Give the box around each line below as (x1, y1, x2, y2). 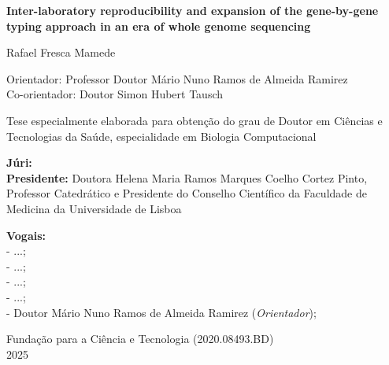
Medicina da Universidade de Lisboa (6, 200, 182, 216)
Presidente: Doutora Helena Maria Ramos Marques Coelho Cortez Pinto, (6, 169, 368, 186)
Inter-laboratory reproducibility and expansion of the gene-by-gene (6, 2, 379, 18)
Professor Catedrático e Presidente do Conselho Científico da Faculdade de (6, 185, 367, 201)
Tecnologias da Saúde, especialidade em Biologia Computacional (6, 127, 317, 144)
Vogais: (6, 227, 46, 243)
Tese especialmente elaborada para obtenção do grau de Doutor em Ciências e (6, 112, 383, 128)
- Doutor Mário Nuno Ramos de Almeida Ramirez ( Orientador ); (6, 304, 317, 320)
